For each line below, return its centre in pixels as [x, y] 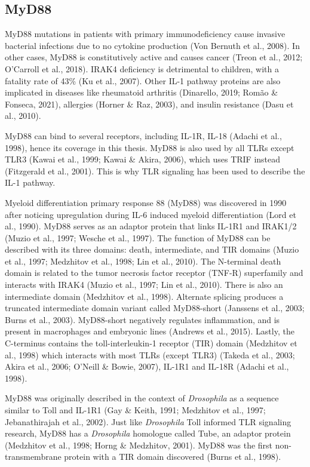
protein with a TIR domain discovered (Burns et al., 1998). [173, 457]
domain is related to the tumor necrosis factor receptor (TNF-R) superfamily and [154, 273]
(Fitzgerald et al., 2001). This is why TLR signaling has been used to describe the [155, 170]
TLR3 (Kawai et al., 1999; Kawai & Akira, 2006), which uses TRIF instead [143, 159]
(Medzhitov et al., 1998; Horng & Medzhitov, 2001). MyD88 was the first [139, 445]
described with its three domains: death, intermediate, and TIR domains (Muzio [152, 249]
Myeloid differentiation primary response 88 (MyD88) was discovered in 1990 [146, 202]
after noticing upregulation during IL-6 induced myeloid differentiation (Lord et [151, 214]
